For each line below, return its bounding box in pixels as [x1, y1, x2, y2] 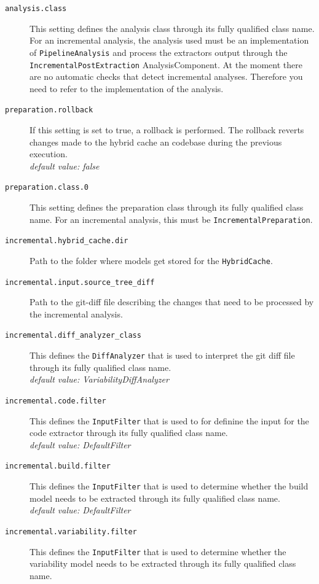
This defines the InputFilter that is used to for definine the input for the [30, 414, 309, 427]
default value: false [30, 159, 100, 172]
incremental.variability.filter [5, 527, 137, 536]
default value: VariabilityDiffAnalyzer [30, 373, 169, 386]
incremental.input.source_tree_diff [5, 278, 155, 287]
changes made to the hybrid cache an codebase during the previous [30, 135, 282, 148]
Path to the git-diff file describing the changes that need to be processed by [30, 295, 314, 308]
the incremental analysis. [30, 307, 123, 320]
